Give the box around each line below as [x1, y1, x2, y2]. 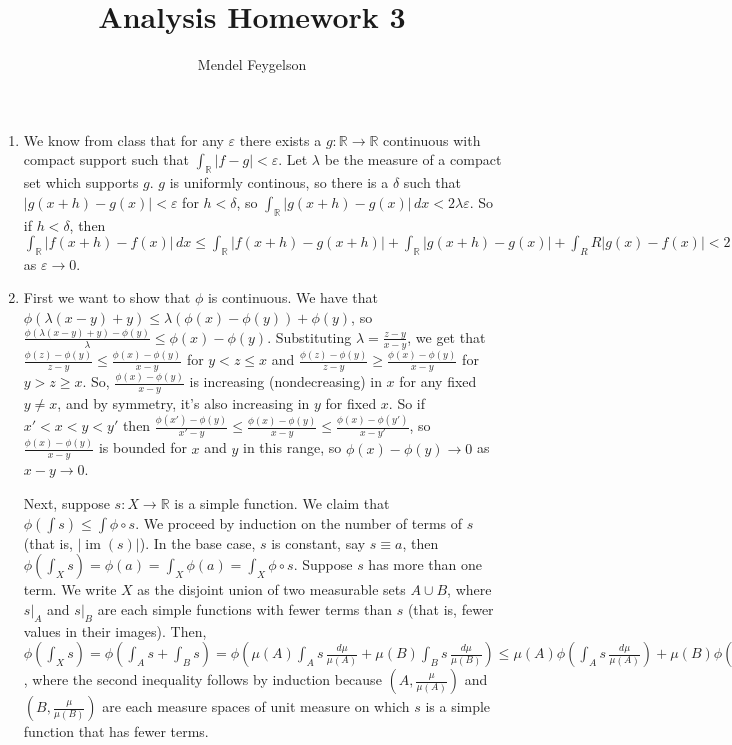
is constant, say [271, 532, 366, 553]
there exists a [239, 129, 322, 150]
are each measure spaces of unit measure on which [102, 696, 410, 717]
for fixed [325, 393, 377, 414]
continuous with [383, 129, 481, 150]
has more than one [368, 554, 483, 575]
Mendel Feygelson [197, 54, 307, 75]
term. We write [23, 579, 117, 600]
